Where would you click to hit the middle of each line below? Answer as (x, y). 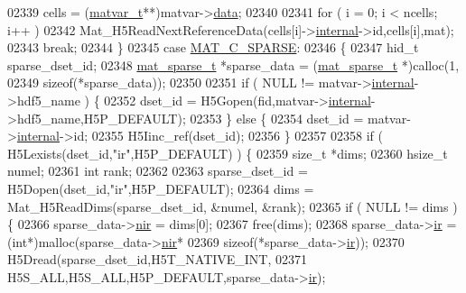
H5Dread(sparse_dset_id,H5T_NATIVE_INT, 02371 (158, 259)
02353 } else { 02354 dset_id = (277, 118)
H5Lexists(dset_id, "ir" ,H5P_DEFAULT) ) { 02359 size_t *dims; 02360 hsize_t (228, 153)
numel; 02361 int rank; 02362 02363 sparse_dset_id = (158, 171)
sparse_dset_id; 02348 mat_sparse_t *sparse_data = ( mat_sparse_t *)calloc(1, (233, 64)
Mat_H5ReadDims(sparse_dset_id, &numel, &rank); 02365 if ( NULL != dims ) (233, 206)
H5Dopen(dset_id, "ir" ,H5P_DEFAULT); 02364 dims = (161, 188)
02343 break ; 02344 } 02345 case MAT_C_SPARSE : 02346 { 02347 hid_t (213, 47)
